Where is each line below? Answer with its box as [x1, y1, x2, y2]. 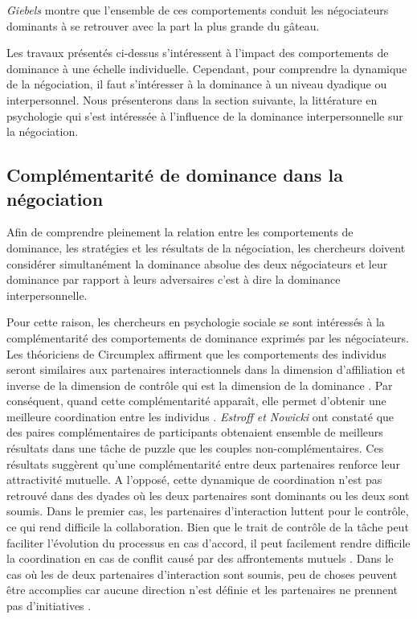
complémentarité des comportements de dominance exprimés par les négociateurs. [6, 329, 410, 346]
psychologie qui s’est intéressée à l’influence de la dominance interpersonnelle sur [6, 107, 403, 124]
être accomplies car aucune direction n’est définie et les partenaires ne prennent [6, 581, 399, 598]
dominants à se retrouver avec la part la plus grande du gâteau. [6, 17, 320, 34]
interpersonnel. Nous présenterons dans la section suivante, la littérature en [6, 91, 378, 108]
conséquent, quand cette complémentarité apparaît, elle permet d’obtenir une [6, 392, 386, 409]
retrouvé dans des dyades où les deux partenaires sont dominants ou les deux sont [6, 486, 410, 503]
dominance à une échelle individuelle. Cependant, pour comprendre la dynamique [6, 59, 407, 76]
